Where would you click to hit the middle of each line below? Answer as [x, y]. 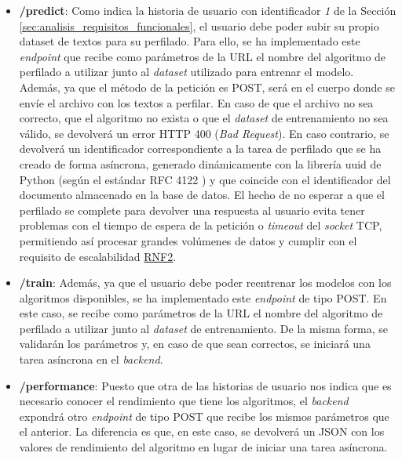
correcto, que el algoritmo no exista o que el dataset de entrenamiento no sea [204, 118]
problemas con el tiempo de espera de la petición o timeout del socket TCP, [201, 225]
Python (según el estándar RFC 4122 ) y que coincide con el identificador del [205, 179]
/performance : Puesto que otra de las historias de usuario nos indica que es [205, 385]
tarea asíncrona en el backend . [91, 359]
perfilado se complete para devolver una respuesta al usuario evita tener [192, 210]
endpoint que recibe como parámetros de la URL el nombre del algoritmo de [203, 56]
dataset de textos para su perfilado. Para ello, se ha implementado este [190, 41]
